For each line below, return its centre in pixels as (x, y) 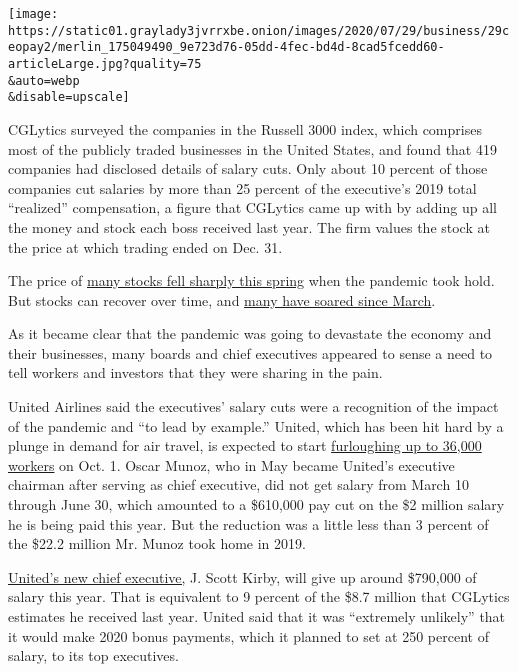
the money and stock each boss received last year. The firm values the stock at (249, 226)
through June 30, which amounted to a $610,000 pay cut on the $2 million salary (256, 504)
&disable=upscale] (69, 97)
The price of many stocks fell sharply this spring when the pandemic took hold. (251, 280)
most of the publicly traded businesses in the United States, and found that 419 (252, 148)
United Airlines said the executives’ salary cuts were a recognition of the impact (253, 406)
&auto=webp (44, 80)
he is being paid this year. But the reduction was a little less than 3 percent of (248, 523)
